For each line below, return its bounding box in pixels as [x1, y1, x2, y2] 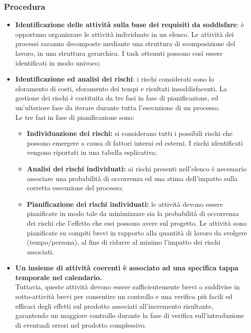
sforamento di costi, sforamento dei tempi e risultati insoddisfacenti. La [15, 83, 227, 93]
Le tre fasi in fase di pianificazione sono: [15, 112, 135, 122]
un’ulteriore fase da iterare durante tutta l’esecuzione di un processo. [15, 102, 220, 112]
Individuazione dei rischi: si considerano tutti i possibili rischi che [27, 128, 233, 138]
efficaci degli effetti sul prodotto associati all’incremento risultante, [15, 300, 214, 311]
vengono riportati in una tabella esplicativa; [27, 147, 157, 157]
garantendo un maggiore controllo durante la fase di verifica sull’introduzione [15, 310, 244, 320]
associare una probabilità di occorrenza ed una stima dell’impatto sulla [27, 173, 238, 183]
